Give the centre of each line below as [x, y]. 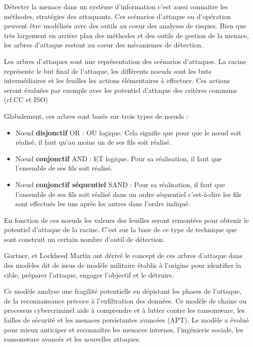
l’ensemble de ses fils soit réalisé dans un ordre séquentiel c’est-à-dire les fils [128, 194]
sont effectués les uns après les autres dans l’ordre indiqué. [103, 204]
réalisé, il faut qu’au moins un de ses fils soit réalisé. [93, 142]
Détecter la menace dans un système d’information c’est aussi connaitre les [116, 6]
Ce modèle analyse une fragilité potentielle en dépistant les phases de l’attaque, [123, 291]
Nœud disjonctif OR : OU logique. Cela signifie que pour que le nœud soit [128, 132]
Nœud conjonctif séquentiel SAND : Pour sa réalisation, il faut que [120, 184]
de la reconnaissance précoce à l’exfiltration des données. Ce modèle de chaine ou [125, 300]
